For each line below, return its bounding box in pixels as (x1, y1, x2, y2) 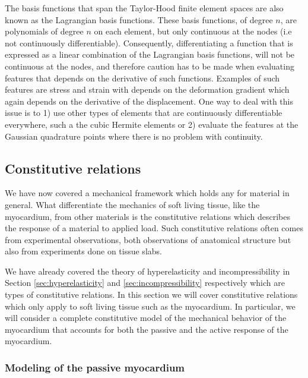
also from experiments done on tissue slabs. (5, 245, 162, 257)
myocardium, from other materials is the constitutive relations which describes (5, 210, 290, 222)
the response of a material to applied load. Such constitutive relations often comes (5, 222, 303, 234)
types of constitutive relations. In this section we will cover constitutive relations (5, 288, 298, 301)
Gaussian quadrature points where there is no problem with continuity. (5, 130, 263, 142)
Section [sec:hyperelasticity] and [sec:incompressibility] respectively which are (5, 276, 285, 289)
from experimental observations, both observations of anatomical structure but (5, 233, 291, 245)
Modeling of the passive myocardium (5, 360, 185, 374)
